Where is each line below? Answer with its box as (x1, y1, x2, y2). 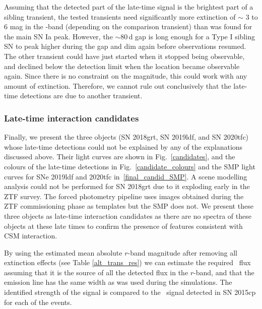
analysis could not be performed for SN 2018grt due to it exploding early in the (4, 181, 250, 192)
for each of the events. (4, 296, 72, 307)
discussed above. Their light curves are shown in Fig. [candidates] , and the (4, 151, 235, 162)
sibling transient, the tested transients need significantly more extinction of (4, 11, 236, 22)
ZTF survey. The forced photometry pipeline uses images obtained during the (4, 191, 244, 201)
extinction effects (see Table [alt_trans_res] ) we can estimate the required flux (4, 257, 251, 268)
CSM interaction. (4, 230, 57, 241)
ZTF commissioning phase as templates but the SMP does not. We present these (4, 201, 253, 211)
